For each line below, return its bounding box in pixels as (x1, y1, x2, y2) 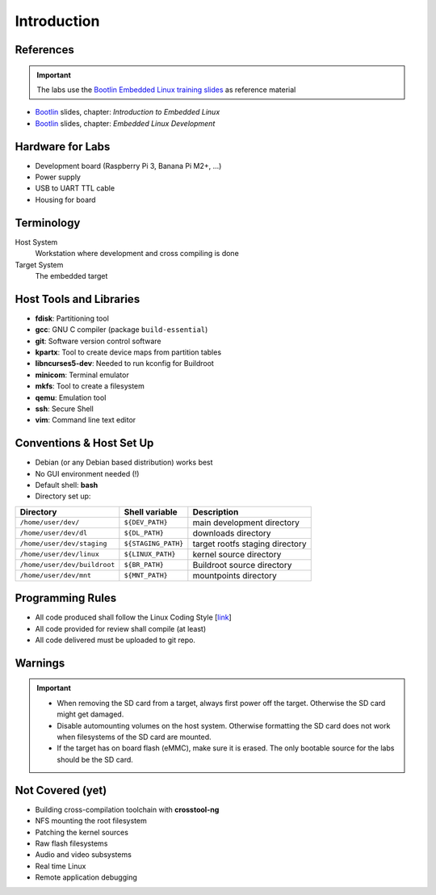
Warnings (15, 656, 65, 670)
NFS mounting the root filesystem (35, 816, 147, 826)
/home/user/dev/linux (19, 550, 100, 559)
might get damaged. (57, 709, 124, 719)
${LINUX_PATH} (124, 550, 176, 559)
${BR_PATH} (124, 561, 165, 569)
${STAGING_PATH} (124, 540, 184, 548)
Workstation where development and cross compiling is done (35, 249, 240, 258)
